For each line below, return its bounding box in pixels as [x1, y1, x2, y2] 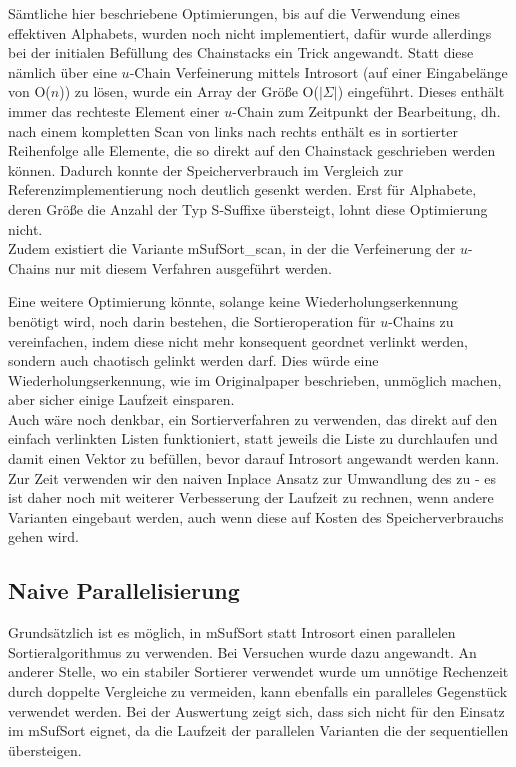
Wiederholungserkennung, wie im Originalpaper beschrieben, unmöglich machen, [8, 369, 502, 390]
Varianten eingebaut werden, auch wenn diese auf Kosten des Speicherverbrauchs [8, 506, 504, 527]
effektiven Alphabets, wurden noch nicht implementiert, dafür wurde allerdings [8, 22, 492, 43]
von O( [8, 81, 51, 102]
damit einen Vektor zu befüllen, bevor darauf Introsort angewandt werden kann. [8, 448, 500, 469]
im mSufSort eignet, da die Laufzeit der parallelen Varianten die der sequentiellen [8, 720, 509, 741]
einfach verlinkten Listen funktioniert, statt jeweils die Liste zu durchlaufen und [8, 428, 498, 449]
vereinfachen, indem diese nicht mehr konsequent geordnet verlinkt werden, [8, 330, 469, 351]
